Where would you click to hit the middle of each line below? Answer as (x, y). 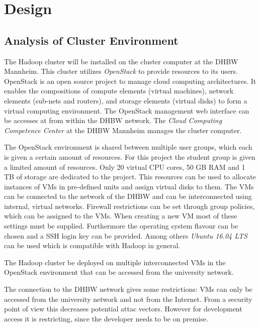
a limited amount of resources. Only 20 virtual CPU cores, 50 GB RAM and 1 (125, 167)
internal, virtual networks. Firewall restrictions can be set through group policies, (129, 206)
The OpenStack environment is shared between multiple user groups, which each (128, 147)
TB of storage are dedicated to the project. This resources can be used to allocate (130, 177)
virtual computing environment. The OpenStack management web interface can (127, 110)
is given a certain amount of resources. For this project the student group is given (130, 156)
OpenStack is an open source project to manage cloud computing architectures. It (130, 81)
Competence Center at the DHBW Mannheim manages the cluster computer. (123, 130)
